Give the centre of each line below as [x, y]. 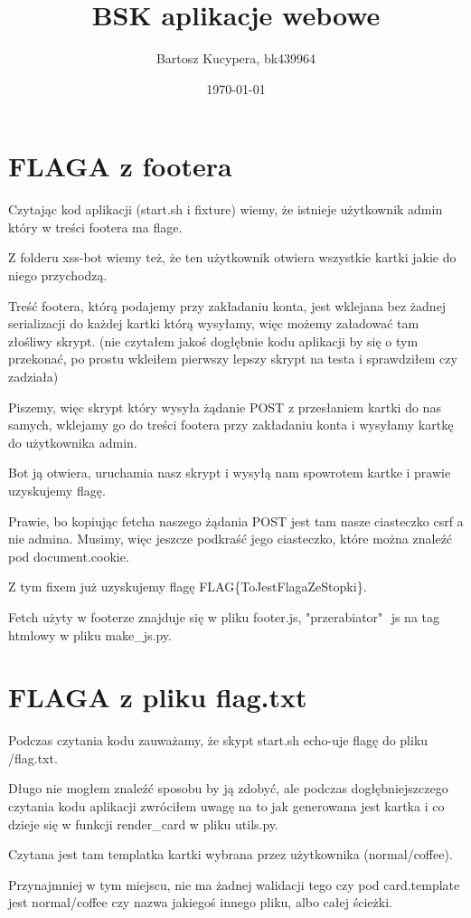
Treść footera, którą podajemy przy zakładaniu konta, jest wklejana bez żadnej [227, 305]
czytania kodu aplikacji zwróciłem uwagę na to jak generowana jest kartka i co [226, 806]
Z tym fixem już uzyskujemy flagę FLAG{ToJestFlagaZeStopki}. [188, 587]
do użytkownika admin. [73, 442]
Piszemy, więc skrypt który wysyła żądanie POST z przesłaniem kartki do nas [225, 407]
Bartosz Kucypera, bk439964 [236, 58]
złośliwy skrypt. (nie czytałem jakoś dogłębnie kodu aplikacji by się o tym [213, 341]
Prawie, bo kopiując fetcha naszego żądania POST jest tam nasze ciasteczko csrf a [236, 521]
